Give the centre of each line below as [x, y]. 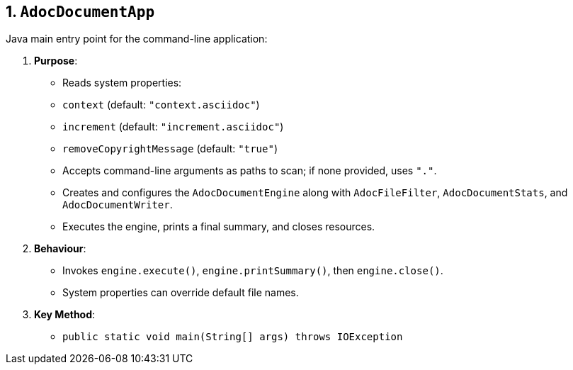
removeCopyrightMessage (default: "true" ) [170, 149]
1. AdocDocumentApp [80, 12]
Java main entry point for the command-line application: [137, 39]
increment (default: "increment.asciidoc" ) [173, 127]
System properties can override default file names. [181, 293]
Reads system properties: [122, 83]
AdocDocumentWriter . [118, 205]
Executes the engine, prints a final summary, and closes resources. [219, 227]
